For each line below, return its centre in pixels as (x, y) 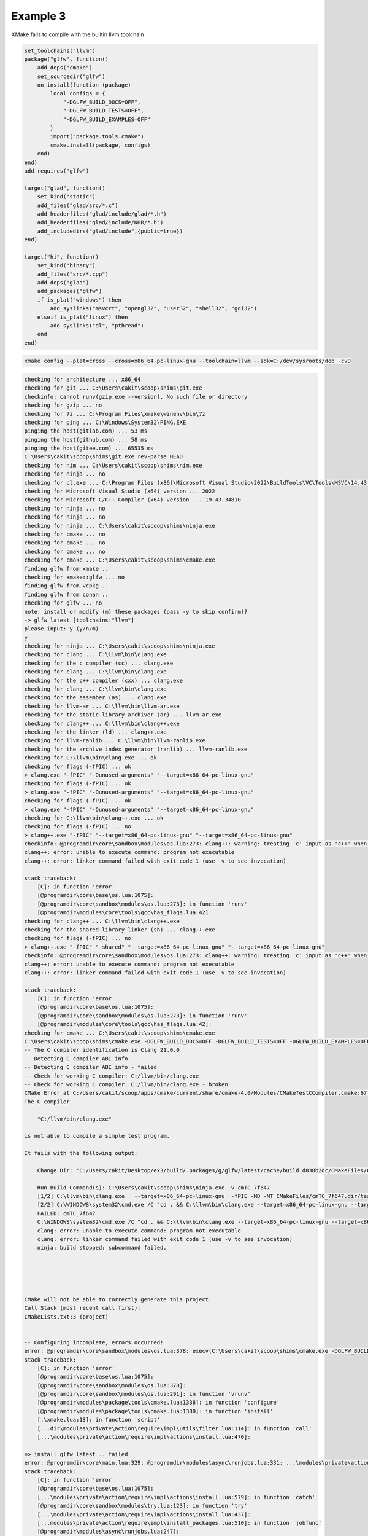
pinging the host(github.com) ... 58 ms (86, 440)
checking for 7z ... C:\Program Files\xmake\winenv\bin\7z (115, 414)
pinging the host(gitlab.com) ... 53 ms (86, 431)
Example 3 (39, 16)
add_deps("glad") (63, 283)
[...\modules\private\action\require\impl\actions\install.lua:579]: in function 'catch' (176, 1497)
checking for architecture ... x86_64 (82, 379)
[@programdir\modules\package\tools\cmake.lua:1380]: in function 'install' (155, 1411)
